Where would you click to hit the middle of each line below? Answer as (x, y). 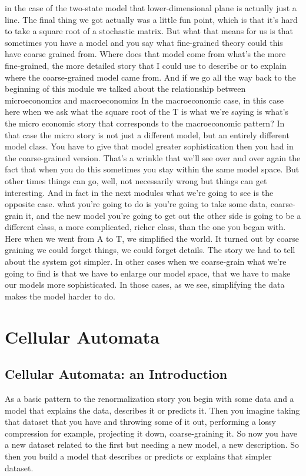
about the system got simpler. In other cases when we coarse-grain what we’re (146, 262)
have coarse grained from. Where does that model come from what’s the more (145, 54)
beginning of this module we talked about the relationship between (125, 89)
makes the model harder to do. (60, 296)
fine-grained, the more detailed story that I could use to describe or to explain (146, 65)
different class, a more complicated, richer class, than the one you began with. (145, 227)
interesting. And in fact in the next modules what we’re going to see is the (139, 192)
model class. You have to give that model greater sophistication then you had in (149, 146)
